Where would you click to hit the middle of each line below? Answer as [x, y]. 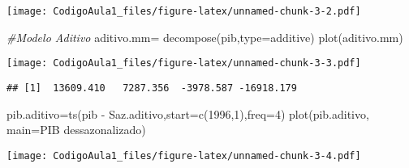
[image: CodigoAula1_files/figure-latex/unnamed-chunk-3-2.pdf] [184, 11]
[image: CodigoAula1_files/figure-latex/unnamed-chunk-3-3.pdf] [184, 63]
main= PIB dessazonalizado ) [76, 130]
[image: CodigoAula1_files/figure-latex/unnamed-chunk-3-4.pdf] [184, 155]
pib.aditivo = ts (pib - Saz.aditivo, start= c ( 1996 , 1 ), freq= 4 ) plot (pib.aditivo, [188, 113]
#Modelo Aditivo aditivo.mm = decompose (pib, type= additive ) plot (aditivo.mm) [205, 37]
